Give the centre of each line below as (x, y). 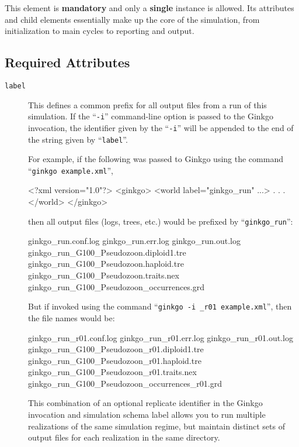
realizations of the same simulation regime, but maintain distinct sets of (157, 426)
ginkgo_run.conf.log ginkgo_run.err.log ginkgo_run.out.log (134, 241)
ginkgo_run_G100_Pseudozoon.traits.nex (104, 275)
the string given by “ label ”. (78, 139)
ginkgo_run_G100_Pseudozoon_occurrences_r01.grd (125, 383)
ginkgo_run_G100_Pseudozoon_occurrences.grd (117, 286)
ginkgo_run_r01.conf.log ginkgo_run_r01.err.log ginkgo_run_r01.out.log (161, 337)
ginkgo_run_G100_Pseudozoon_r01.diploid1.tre (116, 349)
